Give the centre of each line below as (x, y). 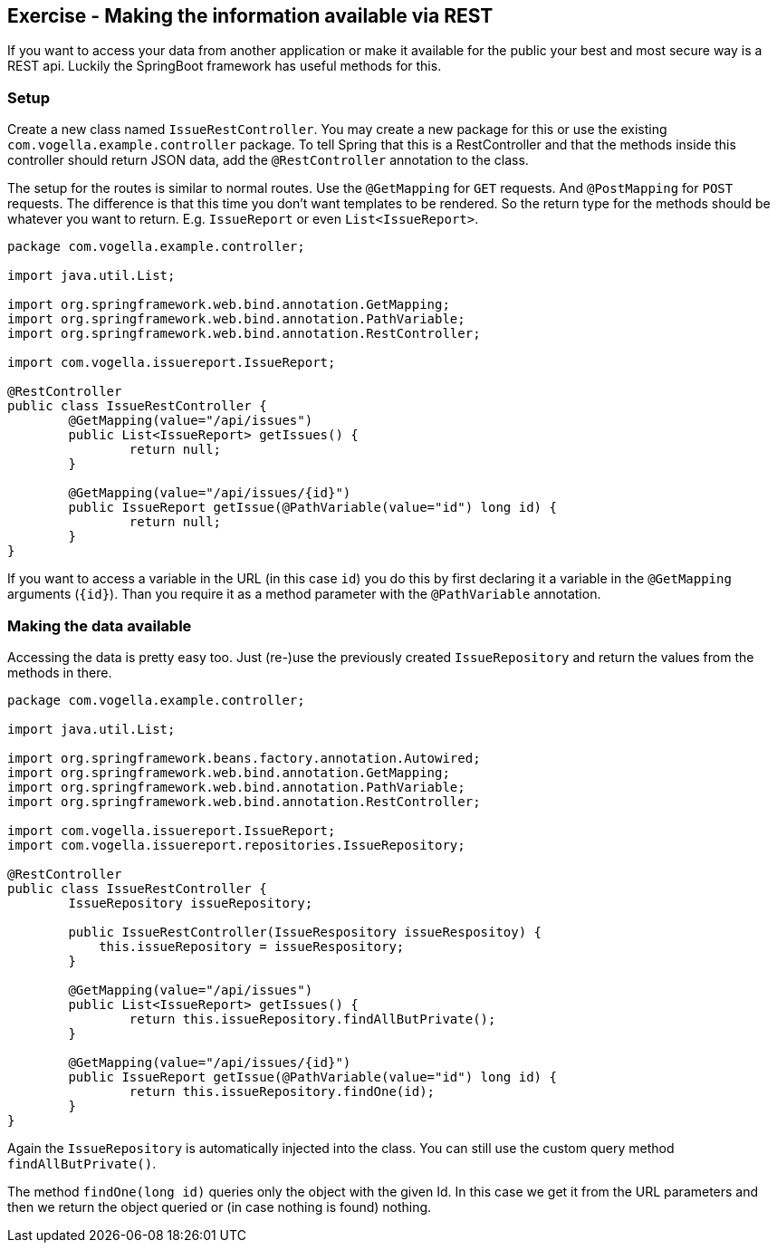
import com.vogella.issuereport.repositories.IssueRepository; (236, 845)
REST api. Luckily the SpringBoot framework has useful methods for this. (225, 66)
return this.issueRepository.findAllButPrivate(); (312, 1019)
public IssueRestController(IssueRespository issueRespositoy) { (305, 932)
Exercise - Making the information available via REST (250, 16)
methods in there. (60, 672)
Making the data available (100, 625)
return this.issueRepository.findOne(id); (282, 1091)
